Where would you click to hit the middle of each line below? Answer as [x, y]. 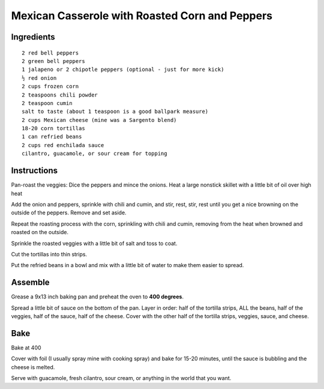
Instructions [34, 171]
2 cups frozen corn [50, 86]
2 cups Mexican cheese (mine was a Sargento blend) [99, 120]
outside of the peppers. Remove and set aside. [69, 213]
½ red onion [39, 78]
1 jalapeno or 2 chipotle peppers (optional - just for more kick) [123, 70]
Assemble [31, 282]
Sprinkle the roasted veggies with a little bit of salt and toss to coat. [94, 243]
